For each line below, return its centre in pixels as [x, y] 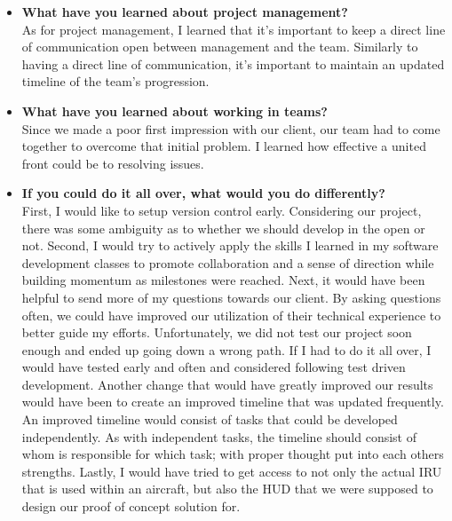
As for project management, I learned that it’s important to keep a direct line [234, 29]
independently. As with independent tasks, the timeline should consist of [219, 436]
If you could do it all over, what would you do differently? [203, 193]
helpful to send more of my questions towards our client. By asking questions [231, 297]
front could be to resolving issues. [113, 163]
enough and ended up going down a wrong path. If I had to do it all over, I [226, 349]
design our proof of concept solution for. [131, 506]
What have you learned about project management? [185, 12]
